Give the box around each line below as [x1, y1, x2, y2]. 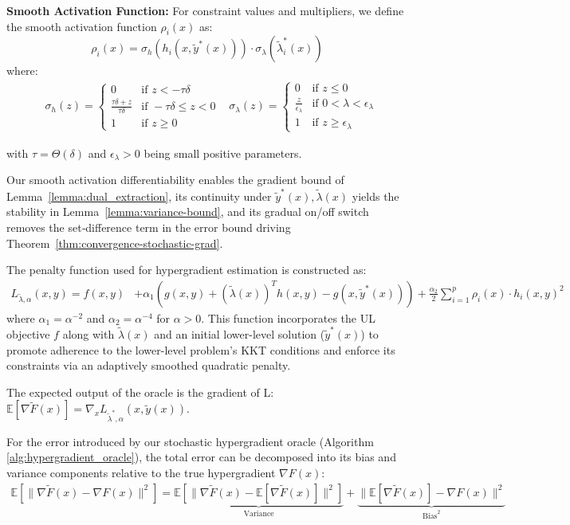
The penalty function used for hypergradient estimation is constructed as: [6, 261, 367, 278]
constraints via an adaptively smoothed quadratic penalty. [6, 357, 291, 374]
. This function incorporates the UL [201, 309, 375, 326]
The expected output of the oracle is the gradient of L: [6, 383, 274, 400]
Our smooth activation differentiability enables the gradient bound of [6, 171, 344, 188]
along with [62, 326, 115, 343]
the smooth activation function [6, 18, 157, 34]
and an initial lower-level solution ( [154, 326, 325, 343]
